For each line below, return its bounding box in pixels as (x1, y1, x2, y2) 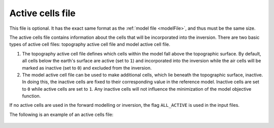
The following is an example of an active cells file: (9, 111, 114, 117)
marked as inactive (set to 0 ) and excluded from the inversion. (22, 65, 152, 71)
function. (22, 93, 41, 99)
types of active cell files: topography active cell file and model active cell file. (9, 41, 170, 47)
